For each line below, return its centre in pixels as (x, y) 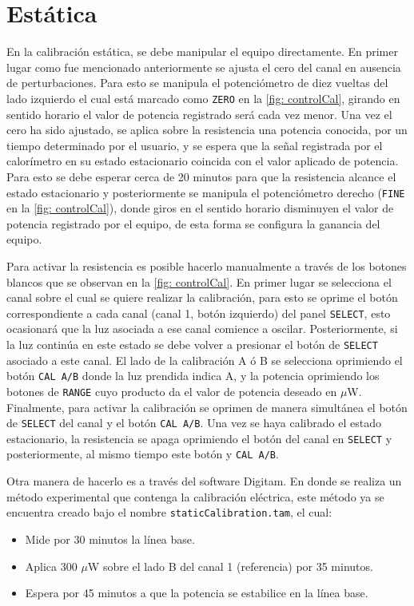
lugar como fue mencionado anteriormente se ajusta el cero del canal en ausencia (204, 67)
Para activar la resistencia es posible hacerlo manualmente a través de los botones (207, 265)
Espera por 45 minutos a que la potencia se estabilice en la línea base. (197, 593)
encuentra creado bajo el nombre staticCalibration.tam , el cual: (169, 512)
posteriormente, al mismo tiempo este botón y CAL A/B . (143, 454)
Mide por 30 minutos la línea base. (110, 539)
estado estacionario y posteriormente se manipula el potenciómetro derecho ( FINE (206, 192)
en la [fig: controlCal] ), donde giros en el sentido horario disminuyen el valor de (200, 208)
